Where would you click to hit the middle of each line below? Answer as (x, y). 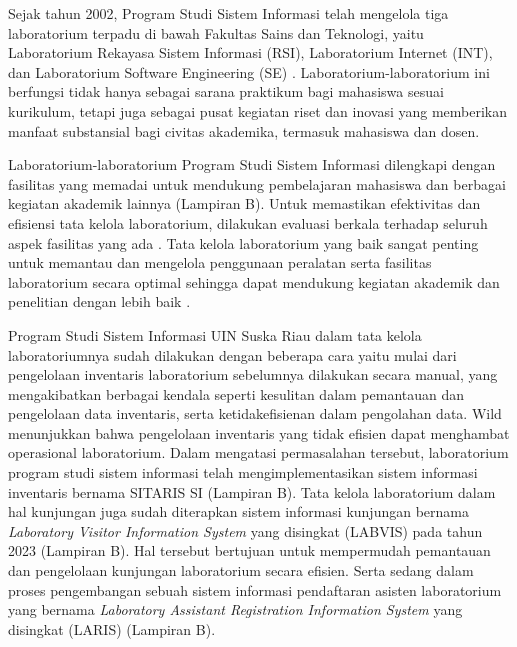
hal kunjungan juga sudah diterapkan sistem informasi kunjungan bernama (238, 511)
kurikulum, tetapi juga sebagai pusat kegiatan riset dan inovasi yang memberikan (258, 110)
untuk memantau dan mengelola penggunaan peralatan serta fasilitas (220, 262)
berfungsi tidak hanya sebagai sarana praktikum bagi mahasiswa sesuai (226, 91)
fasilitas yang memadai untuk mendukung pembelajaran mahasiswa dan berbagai (257, 183)
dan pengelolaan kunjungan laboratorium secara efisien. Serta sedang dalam (241, 570)
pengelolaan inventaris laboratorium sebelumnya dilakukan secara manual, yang (253, 374)
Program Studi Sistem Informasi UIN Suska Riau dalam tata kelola (215, 334)
